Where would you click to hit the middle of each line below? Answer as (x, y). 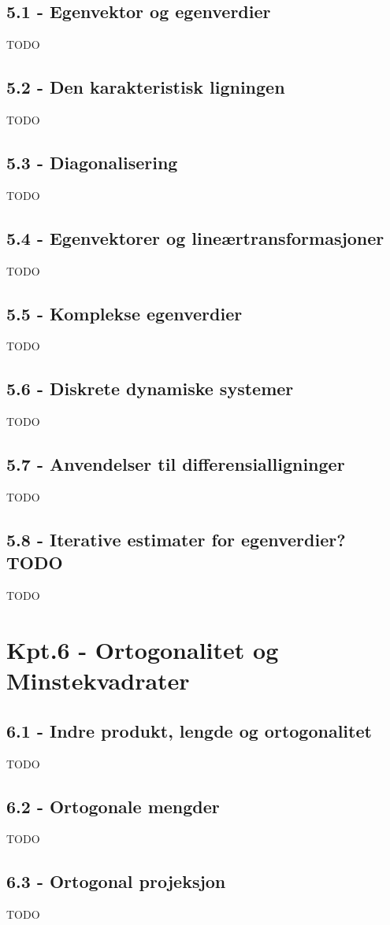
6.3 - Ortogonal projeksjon (116, 881)
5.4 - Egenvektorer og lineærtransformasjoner (195, 237)
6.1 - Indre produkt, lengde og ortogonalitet (189, 730)
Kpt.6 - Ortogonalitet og (143, 649)
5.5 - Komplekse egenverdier (124, 313)
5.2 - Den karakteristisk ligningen (146, 87)
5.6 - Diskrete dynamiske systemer (150, 388)
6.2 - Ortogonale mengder (113, 806)
